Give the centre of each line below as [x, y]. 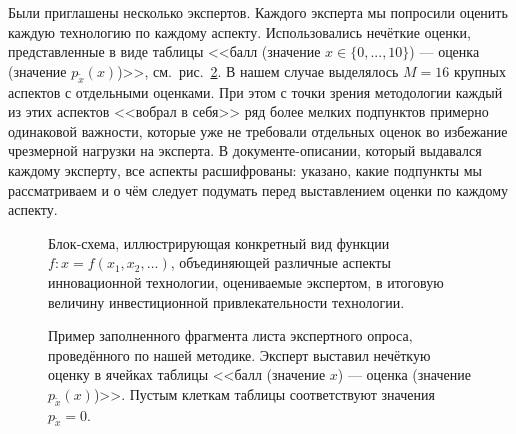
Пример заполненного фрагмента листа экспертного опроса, [230, 335]
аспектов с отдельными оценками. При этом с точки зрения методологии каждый [255, 91]
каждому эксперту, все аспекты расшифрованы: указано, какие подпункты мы [245, 169]
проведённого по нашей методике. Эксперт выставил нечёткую [239, 354]
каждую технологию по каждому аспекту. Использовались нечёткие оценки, [240, 31]
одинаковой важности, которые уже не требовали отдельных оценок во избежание [258, 130]
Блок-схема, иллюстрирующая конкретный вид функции [219, 242]
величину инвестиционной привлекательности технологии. [226, 301]
